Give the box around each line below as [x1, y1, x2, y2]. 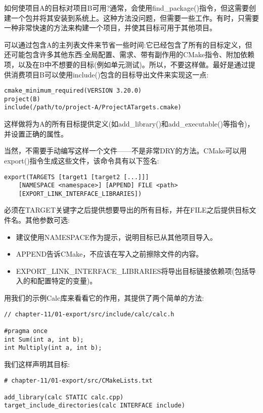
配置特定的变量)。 [37, 275, 97, 286]
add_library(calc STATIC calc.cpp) [4, 393, 124, 401]
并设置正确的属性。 [4, 128, 68, 139]
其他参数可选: [25, 215, 70, 225]
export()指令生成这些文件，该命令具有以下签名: [4, 155, 159, 166]
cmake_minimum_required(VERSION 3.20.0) [4, 87, 142, 95]
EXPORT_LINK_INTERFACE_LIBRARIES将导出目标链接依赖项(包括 [16, 265, 249, 276]
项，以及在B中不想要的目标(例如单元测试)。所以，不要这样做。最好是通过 [4, 59, 248, 69]
